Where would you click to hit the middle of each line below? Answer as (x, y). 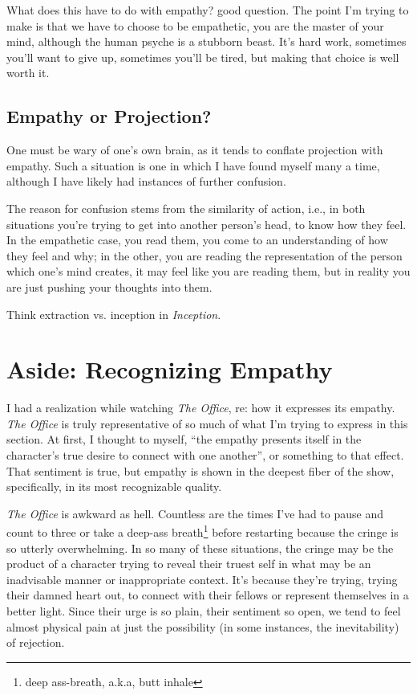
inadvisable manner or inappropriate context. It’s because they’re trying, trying (202, 579)
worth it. (28, 73)
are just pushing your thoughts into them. (109, 286)
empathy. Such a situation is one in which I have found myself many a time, (193, 165)
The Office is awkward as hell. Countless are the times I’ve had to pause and (195, 513)
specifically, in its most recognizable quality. (114, 486)
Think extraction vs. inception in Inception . (114, 314)
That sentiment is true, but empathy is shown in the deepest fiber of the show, (200, 470)
